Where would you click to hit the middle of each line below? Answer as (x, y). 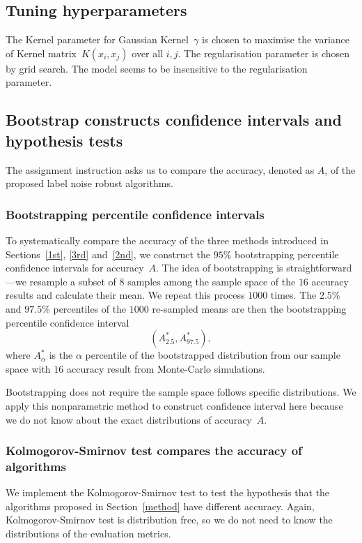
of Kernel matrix (41, 53)
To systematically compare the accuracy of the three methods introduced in (167, 240)
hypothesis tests (64, 140)
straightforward (319, 268)
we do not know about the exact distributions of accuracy (129, 419)
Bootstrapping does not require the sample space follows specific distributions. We (181, 392)
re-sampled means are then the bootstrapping (249, 308)
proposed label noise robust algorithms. (89, 183)
